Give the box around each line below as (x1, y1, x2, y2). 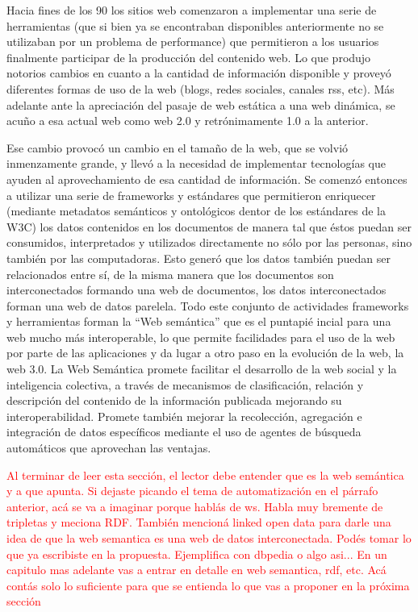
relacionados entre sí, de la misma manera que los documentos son (6, 265, 334, 282)
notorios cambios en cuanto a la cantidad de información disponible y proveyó (6, 65, 391, 81)
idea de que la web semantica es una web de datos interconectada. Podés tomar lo (6, 530, 412, 546)
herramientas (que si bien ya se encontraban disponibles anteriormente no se (6, 17, 384, 34)
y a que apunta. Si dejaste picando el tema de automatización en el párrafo (6, 482, 378, 499)
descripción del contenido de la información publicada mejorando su (6, 392, 342, 409)
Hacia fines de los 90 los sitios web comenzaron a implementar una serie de (6, 2, 377, 18)
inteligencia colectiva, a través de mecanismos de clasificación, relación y (6, 376, 364, 393)
